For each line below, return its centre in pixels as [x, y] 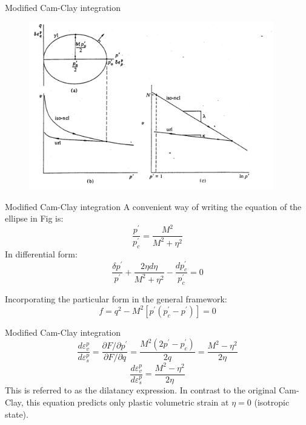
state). [17, 414]
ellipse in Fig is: [34, 218]
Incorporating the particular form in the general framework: [116, 299]
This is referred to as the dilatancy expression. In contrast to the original [141, 390]
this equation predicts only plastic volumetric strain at [128, 402]
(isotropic [272, 402]
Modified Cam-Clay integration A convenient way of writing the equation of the [153, 206]
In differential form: [41, 253]
